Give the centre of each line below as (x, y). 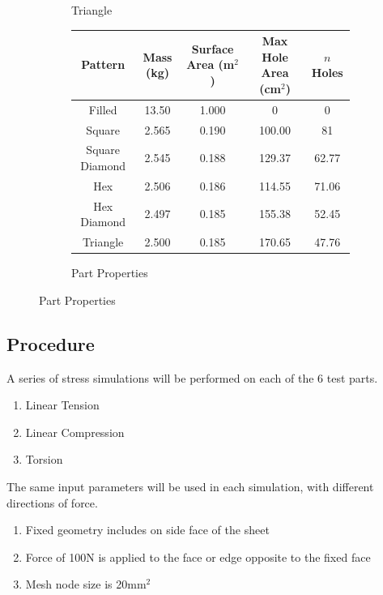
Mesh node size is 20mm (86, 584)
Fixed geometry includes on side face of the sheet (147, 530)
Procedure (51, 343)
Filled (103, 109)
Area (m (211, 64)
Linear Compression (75, 432)
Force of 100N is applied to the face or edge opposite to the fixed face (198, 556)
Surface (213, 48)
